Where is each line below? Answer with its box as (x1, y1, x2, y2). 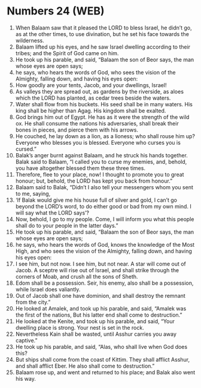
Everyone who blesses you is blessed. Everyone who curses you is (15, 139, 181, 146)
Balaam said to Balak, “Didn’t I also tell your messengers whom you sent (15, 183, 193, 190)
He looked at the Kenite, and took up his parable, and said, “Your (15, 317, 175, 325)
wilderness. (15, 37, 44, 44)
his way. (15, 375, 36, 382)
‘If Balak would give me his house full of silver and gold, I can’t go (15, 196, 177, 204)
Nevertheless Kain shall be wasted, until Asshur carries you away (15, 330, 177, 338)
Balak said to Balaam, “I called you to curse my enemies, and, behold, (15, 158, 187, 165)
